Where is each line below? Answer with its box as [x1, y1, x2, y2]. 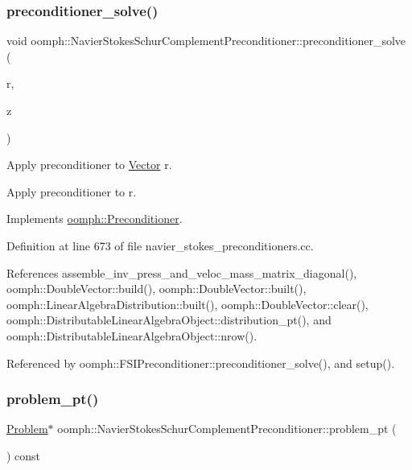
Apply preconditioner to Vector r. [6, 156, 172, 173]
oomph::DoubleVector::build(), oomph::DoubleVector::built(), [6, 280, 307, 297]
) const [6, 447, 41, 464]
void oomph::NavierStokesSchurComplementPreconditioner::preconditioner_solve [6, 32, 406, 49]
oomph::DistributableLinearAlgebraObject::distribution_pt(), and [6, 311, 332, 328]
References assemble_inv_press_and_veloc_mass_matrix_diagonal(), [6, 264, 357, 281]
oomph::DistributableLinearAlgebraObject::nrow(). [6, 327, 257, 344]
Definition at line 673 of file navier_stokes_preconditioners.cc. [6, 237, 314, 254]
